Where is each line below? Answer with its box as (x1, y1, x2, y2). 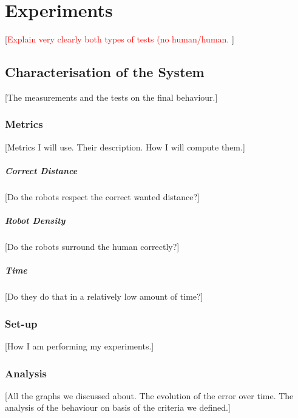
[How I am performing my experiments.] (5, 340, 154, 352)
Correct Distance (5, 164, 78, 177)
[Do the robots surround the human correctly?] (5, 240, 180, 253)
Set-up (5, 315, 38, 331)
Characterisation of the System (5, 62, 205, 81)
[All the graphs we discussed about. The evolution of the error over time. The (5, 389, 294, 402)
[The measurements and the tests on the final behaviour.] (5, 90, 218, 103)
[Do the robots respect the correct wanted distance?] (5, 190, 200, 203)
